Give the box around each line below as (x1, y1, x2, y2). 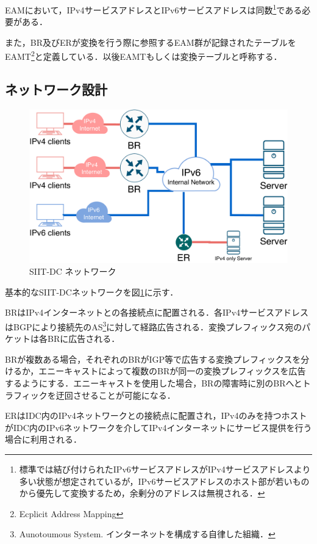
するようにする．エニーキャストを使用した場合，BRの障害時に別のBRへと (5, 377, 302, 390)
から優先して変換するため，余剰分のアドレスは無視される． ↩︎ (19, 487, 265, 499)
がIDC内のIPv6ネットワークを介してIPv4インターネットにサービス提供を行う (5, 421, 312, 433)
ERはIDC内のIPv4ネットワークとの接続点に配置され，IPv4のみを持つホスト (5, 409, 307, 422)
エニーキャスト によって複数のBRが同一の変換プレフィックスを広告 (38, 364, 306, 377)
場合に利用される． (5, 433, 82, 446)
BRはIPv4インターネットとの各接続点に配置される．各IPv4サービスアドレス (5, 306, 309, 319)
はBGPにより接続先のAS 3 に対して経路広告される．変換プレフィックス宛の (5, 319, 302, 333)
